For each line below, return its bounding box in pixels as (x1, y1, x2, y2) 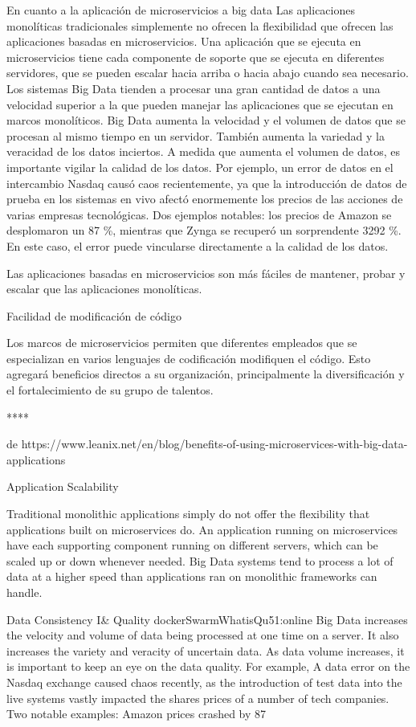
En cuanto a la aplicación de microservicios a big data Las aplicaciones (6, 2, 355, 18)
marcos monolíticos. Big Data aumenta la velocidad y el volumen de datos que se (6, 112, 406, 129)
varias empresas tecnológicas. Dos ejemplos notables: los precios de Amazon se (6, 206, 392, 223)
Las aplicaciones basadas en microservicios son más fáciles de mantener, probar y (6, 264, 406, 281)
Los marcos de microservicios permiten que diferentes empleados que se (6, 334, 357, 351)
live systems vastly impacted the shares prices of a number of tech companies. (6, 689, 389, 706)
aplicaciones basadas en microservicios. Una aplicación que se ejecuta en (6, 33, 361, 50)
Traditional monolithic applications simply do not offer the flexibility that (6, 505, 370, 522)
